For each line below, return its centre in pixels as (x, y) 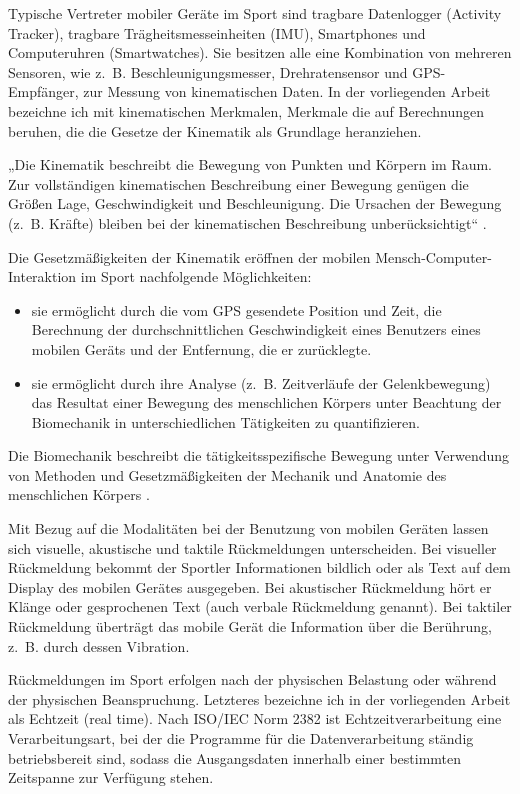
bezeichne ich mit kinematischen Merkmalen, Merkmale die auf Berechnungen (246, 110)
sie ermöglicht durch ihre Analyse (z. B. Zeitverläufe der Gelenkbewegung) (261, 382)
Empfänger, (43, 91)
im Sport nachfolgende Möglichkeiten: (196, 276)
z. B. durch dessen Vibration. (99, 645)
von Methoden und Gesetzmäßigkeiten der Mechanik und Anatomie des (227, 474)
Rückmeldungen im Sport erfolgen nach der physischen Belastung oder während (252, 679)
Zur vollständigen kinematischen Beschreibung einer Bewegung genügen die (238, 183)
